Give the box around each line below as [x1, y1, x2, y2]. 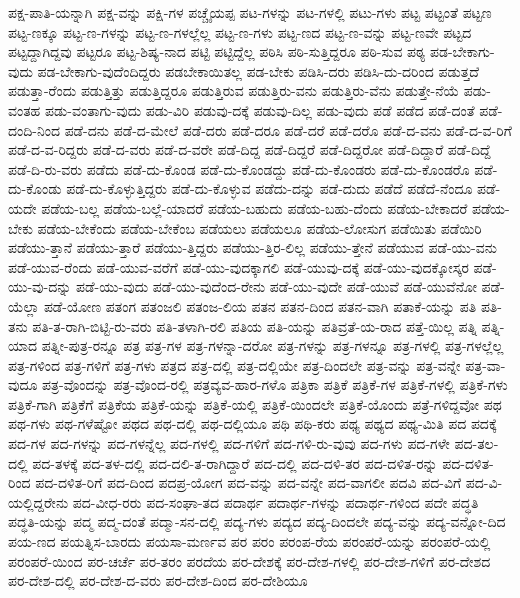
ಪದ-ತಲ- [454, 433, 499, 454]
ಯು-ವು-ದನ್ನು [8, 276, 72, 297]
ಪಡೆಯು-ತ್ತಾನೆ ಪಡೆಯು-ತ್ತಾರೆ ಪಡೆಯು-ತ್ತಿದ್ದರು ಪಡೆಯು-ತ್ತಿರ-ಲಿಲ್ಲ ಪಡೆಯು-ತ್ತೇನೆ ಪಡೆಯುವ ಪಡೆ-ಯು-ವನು [8, 237, 497, 258]
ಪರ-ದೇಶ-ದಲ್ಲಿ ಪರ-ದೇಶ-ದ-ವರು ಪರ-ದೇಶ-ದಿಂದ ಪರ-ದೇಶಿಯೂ [8, 570, 308, 591]
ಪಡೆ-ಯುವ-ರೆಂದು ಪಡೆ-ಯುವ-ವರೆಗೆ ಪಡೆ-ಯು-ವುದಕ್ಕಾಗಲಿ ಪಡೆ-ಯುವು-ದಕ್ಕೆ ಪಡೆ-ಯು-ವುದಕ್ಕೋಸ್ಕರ [8, 256, 469, 277]
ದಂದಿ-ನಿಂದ [8, 119, 60, 140]
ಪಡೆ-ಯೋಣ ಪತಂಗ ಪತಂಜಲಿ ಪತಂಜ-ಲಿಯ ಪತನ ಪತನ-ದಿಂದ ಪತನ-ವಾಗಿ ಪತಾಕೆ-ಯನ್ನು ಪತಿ [43, 295, 477, 316]
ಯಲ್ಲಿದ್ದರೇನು [8, 491, 69, 512]
